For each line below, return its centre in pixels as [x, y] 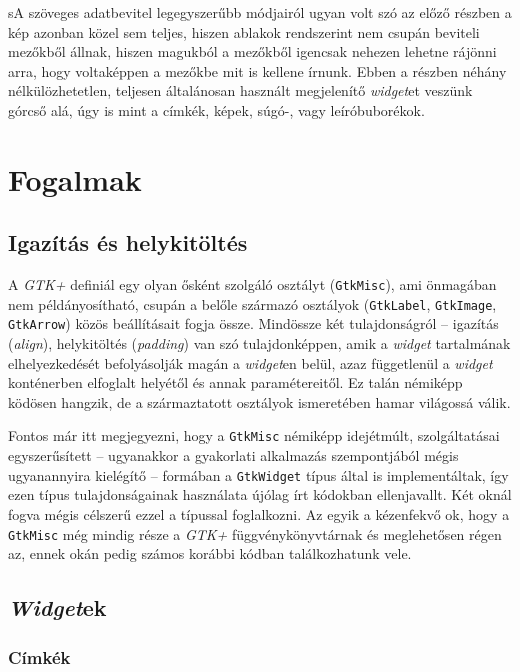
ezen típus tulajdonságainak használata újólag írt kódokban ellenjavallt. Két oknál [260, 494]
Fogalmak [75, 178]
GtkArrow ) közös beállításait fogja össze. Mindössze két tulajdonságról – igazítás [253, 323]
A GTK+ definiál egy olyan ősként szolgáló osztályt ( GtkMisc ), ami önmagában [252, 284]
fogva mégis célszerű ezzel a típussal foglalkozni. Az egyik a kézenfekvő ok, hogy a [259, 513]
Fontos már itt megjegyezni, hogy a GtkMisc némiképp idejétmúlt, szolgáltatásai [254, 435]
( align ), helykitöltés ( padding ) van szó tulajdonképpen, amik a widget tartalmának [259, 343]
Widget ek [57, 607]
